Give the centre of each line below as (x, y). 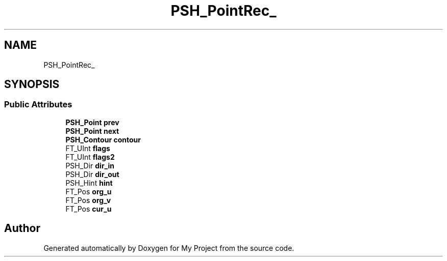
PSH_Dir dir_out (92, 174)
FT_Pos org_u (89, 191)
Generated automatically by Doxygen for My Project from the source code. (169, 248)
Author (22, 228)
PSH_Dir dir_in (90, 165)
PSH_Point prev (92, 122)
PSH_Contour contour (103, 139)
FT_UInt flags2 (90, 157)
